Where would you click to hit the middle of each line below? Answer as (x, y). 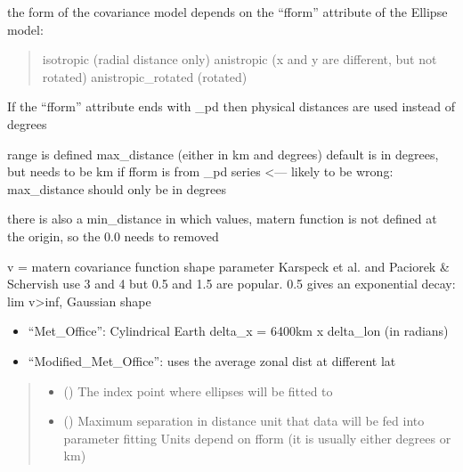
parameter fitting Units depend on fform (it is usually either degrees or (257, 438)
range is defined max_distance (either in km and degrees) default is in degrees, (223, 154)
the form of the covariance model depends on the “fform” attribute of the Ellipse (227, 12)
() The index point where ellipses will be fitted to (198, 391)
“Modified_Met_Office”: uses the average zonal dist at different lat (212, 360)
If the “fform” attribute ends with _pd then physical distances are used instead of (231, 106)
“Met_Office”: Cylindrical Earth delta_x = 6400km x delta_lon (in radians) (238, 331)
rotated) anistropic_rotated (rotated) (145, 76)
